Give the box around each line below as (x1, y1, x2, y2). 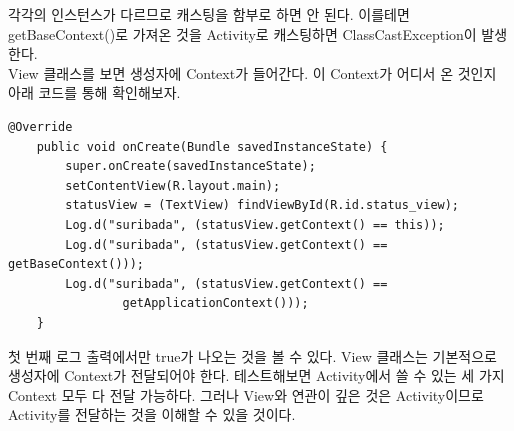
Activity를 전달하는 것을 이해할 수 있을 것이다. (8, 404, 296, 425)
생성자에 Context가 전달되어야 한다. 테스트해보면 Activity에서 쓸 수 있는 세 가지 (8, 365, 505, 386)
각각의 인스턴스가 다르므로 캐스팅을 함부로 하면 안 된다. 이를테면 (8, 4, 410, 24)
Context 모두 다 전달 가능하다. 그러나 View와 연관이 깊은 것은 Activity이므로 (8, 384, 484, 405)
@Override (8, 119, 73, 134)
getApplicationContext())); (122, 296, 309, 311)
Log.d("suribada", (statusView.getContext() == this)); (65, 217, 445, 232)
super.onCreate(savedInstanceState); (65, 159, 316, 174)
